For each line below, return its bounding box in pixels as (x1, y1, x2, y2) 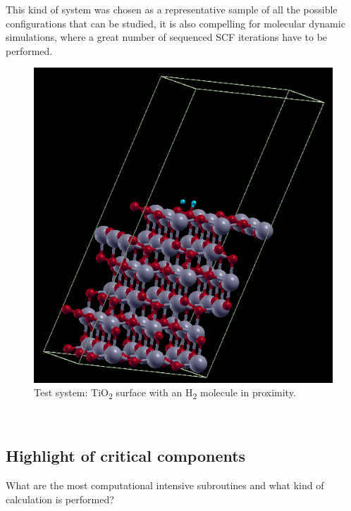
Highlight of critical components (6, 445, 246, 467)
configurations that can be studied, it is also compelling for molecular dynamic (6, 15, 345, 30)
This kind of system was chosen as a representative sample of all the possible (6, 2, 338, 16)
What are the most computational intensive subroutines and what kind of (6, 478, 324, 493)
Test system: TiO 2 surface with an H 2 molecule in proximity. (34, 385, 296, 401)
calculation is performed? (6, 491, 114, 506)
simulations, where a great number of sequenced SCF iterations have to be (6, 30, 328, 44)
